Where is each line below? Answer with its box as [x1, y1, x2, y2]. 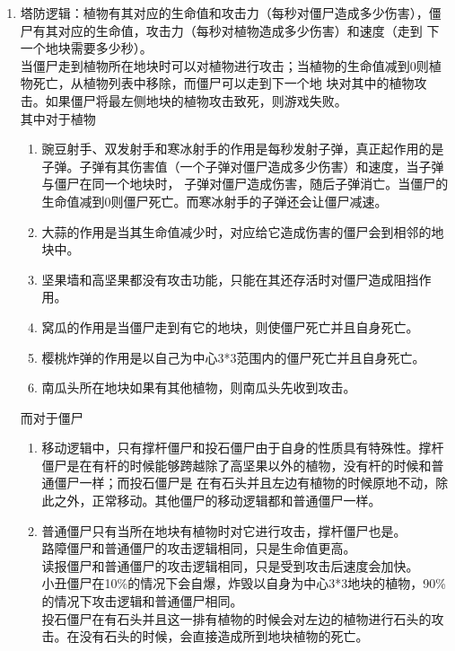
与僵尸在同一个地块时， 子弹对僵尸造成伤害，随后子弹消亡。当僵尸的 [41, 174, 449, 193]
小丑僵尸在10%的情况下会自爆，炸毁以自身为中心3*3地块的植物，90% [41, 574, 446, 593]
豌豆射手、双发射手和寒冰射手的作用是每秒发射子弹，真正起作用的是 [41, 139, 444, 158]
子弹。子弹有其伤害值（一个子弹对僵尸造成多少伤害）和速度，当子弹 [41, 156, 444, 175]
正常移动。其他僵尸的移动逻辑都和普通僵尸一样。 [92, 491, 381, 510]
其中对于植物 [20, 109, 96, 128]
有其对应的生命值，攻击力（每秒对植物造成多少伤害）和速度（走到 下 [32, 21, 440, 40]
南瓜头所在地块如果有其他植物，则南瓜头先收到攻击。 [41, 378, 356, 397]
